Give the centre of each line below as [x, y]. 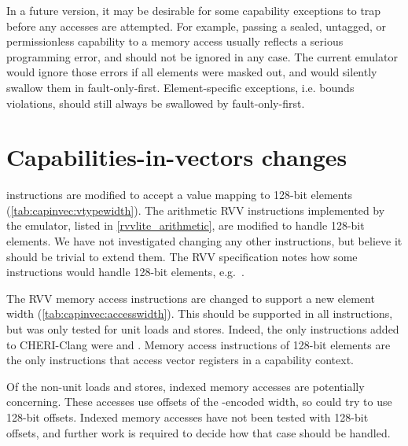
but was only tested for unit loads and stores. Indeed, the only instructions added [203, 329]
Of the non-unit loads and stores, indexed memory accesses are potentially [186, 386]
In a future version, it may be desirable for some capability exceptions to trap [194, 10]
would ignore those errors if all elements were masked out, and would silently [192, 72]
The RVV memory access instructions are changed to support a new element [191, 298]
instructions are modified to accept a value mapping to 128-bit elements [180, 195]
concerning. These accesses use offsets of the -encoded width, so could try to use [199, 402]
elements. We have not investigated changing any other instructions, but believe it [204, 241]
